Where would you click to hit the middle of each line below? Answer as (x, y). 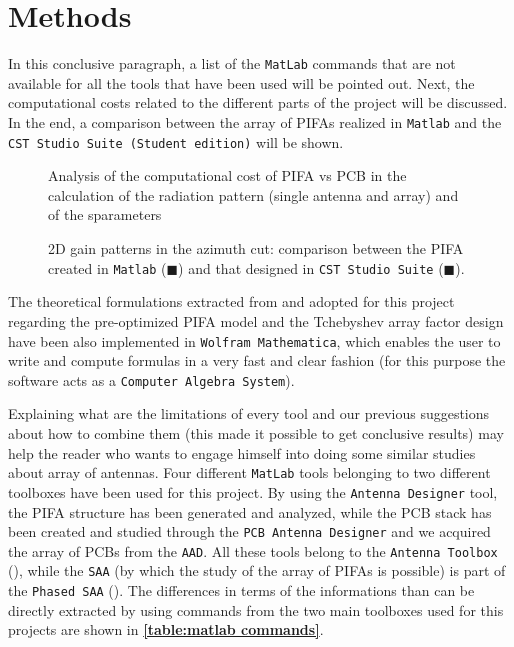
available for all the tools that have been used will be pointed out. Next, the (241, 82)
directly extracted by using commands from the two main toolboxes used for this (256, 609)
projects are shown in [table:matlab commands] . (166, 629)
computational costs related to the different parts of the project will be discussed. (258, 102)
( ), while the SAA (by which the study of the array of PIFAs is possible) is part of (257, 570)
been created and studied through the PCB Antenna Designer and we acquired (249, 531)
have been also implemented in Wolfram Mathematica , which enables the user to (254, 340)
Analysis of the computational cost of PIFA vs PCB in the (227, 175)
